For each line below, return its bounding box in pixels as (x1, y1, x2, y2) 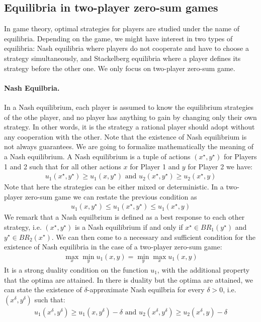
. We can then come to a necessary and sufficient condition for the (51, 231, 255, 242)
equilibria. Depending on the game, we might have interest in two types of (4, 33, 233, 43)
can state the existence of (4, 284, 82, 295)
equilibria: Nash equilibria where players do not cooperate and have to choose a (4, 43, 249, 53)
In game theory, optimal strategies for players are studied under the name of (4, 23, 239, 34)
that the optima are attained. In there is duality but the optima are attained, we (4, 274, 253, 285)
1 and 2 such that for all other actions (4, 161, 121, 171)
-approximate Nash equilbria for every (87, 284, 205, 295)
